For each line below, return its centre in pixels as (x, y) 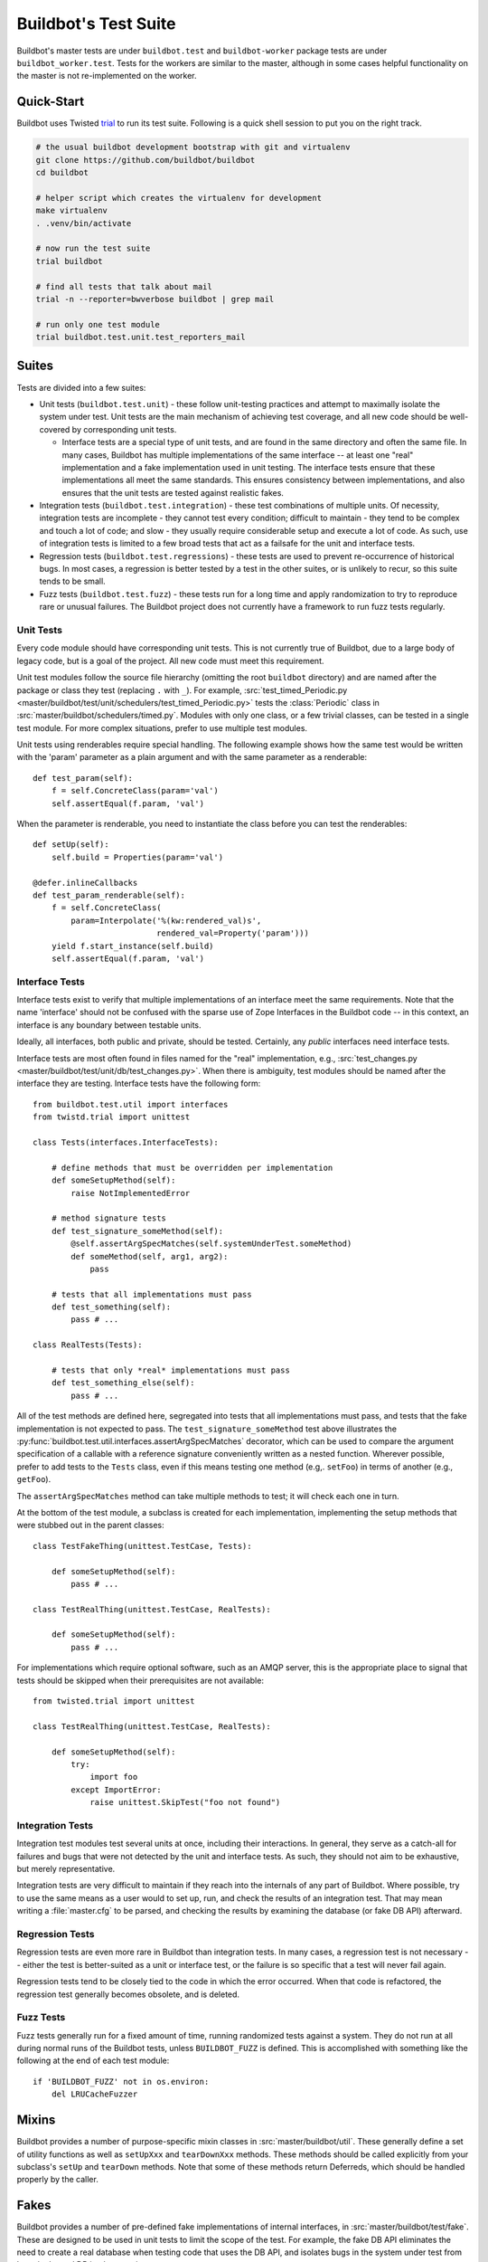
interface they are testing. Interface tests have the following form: (139, 1083)
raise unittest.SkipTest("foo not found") (185, 1802)
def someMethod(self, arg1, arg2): (150, 1256)
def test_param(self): (83, 778)
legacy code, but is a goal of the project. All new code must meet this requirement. (170, 661)
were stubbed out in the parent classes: (90, 1525)
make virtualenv (72, 211)
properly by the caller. (57, 2180)
